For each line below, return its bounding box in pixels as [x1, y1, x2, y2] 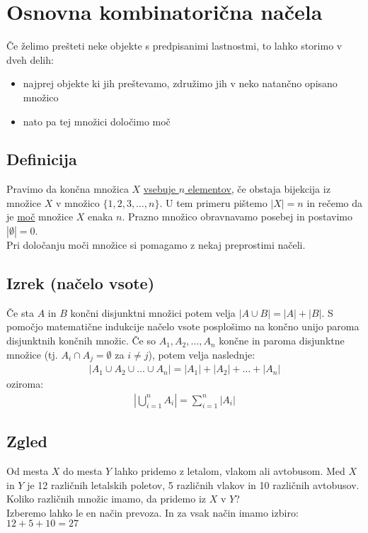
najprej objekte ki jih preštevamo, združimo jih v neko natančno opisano [23, 76, 338, 91]
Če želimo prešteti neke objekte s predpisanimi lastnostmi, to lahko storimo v [6, 38, 343, 53]
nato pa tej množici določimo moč [23, 113, 171, 128]
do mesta [63, 463, 103, 478]
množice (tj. [6, 347, 58, 361]
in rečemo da [306, 195, 363, 210]
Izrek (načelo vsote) [6, 272, 155, 294]
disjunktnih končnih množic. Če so [6, 333, 156, 348]
